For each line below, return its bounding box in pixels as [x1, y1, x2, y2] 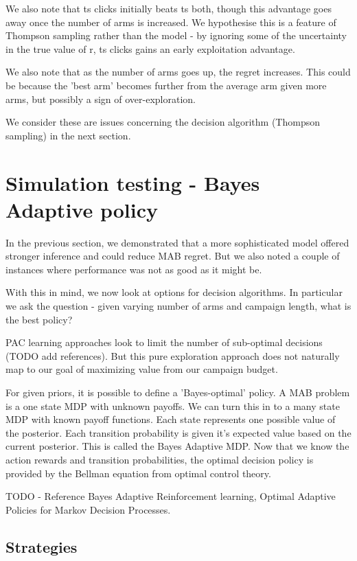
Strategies [5, 536, 78, 557]
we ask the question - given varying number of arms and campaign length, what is [5, 299, 352, 313]
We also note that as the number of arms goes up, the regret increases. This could [5, 65, 351, 79]
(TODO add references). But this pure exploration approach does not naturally [5, 348, 340, 363]
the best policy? [5, 312, 73, 326]
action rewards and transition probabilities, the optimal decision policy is [5, 452, 314, 466]
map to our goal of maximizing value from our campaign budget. [5, 362, 278, 376]
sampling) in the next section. [5, 128, 131, 142]
